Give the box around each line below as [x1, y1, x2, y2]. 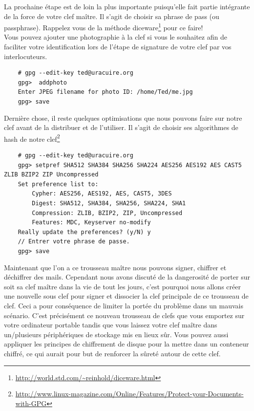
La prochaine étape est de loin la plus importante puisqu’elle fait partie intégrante [4, 1, 250, 11]
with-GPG [15, 398, 47, 408]
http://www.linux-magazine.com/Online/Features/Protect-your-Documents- [15, 389, 244, 399]
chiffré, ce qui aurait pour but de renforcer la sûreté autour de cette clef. [4, 348, 221, 358]
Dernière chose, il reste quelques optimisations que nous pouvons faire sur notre [4, 112, 242, 123]
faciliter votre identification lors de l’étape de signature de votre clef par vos [4, 42, 232, 52]
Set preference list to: [18, 180, 99, 188]
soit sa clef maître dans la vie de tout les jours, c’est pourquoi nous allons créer [4, 281, 241, 291]
